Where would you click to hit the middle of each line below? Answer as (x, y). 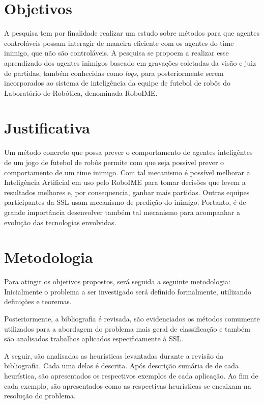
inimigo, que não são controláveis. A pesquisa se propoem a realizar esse (116, 53)
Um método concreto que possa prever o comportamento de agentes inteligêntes (128, 152)
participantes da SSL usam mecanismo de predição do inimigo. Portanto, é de (125, 202)
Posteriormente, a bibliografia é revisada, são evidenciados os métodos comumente (132, 319)
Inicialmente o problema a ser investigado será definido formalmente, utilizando (128, 291)
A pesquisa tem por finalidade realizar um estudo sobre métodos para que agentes (132, 33)
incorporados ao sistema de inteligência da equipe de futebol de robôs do (117, 83)
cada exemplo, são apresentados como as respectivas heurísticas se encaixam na (128, 385)
